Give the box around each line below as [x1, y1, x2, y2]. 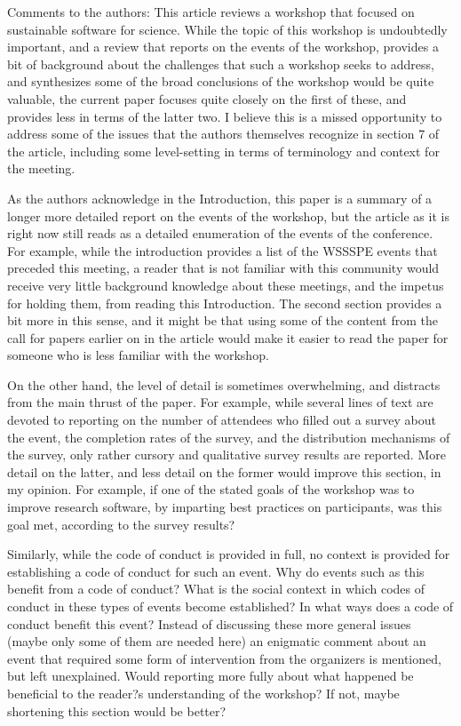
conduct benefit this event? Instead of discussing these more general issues [7, 614, 411, 633]
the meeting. [7, 159, 76, 178]
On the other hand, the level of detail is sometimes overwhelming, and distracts [7, 375, 441, 394]
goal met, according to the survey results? [7, 515, 235, 533]
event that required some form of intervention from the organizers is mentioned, [7, 649, 441, 667]
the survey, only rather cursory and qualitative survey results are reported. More [7, 445, 446, 464]
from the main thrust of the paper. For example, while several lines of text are [7, 393, 433, 411]
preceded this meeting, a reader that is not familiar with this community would [7, 259, 440, 277]
